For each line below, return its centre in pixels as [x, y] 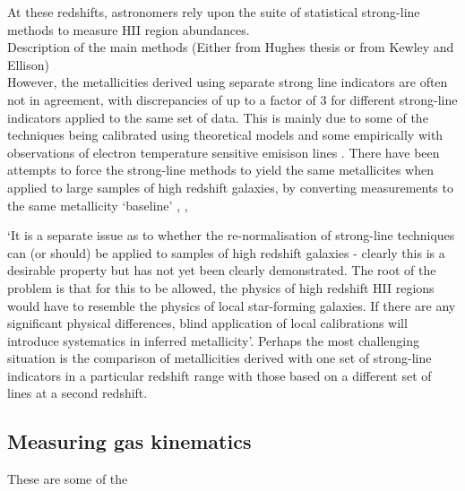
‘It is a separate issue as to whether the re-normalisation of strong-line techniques [231, 235]
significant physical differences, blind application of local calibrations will [207, 323]
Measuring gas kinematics [129, 441]
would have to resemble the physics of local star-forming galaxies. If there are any [232, 305]
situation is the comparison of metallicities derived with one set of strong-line [220, 358]
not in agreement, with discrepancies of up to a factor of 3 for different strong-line [232, 99]
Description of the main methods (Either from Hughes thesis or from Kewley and [231, 47]
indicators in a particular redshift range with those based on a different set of [220, 375]
